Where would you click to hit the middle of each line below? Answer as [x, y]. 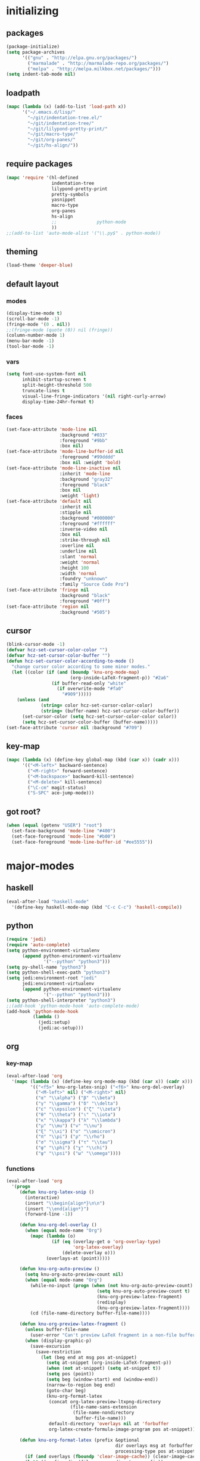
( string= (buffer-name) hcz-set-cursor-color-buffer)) [110, 711]
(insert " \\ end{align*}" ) [57, 1209]
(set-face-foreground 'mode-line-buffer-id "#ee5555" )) [82, 842]
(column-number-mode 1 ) [36, 335]
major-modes [40, 866]
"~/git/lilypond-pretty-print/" [68, 129]
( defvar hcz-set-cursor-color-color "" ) [57, 650]
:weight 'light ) [79, 496]
